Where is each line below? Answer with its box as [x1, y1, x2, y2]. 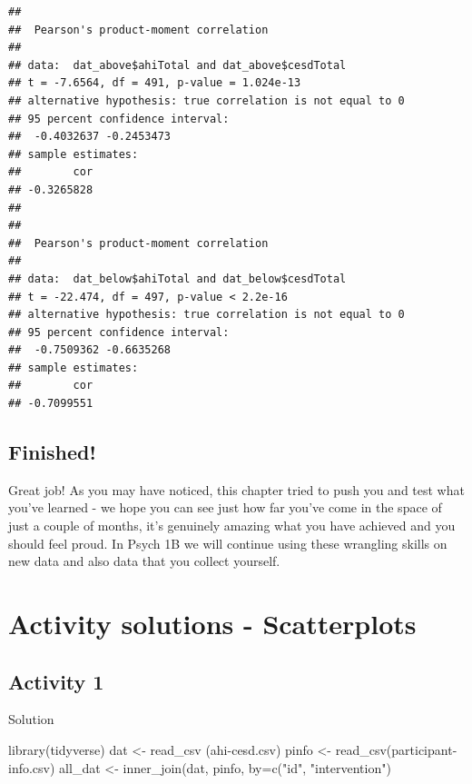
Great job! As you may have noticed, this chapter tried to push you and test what [8, 480, 465, 499]
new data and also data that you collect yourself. [8, 551, 280, 571]
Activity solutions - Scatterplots [8, 605, 417, 642]
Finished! [8, 438, 96, 466]
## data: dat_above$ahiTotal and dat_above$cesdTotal [8, 58, 347, 72]
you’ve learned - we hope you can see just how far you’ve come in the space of [8, 498, 442, 517]
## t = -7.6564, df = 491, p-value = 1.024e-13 [8, 76, 301, 90]
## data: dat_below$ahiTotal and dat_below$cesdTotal [8, 272, 347, 285]
